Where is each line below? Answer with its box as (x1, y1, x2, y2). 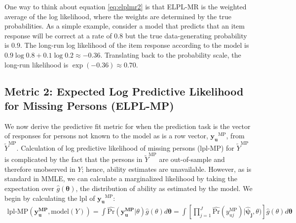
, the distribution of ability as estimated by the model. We (75, 183, 253, 193)
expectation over (4, 183, 54, 193)
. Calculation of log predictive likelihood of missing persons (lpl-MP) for (16, 142, 234, 153)
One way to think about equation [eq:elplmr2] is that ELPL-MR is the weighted (4, 1, 247, 11)
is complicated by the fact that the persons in (4, 154, 143, 164)
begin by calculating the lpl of (4, 192, 95, 203)
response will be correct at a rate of (4, 30, 112, 40)
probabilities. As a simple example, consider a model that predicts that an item (4, 21, 245, 31)
